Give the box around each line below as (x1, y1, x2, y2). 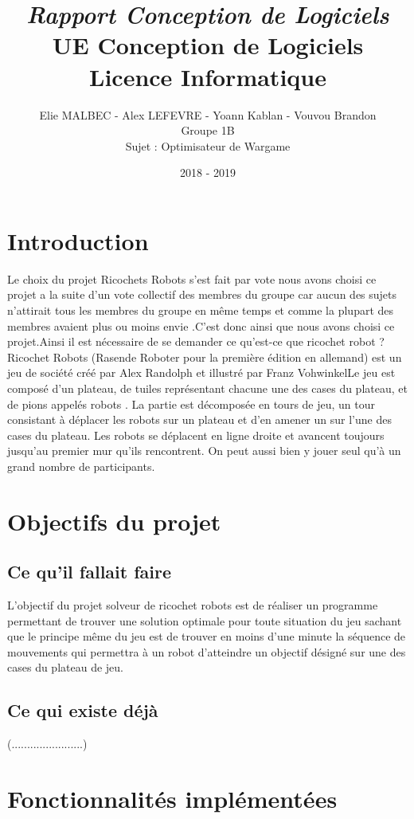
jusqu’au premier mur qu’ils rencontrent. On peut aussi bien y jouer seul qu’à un (7, 442, 401, 459)
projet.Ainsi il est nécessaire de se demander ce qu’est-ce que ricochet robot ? (7, 333, 385, 350)
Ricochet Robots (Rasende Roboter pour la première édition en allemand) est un (7, 348, 402, 365)
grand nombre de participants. (7, 457, 155, 474)
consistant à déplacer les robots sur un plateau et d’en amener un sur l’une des (7, 411, 392, 428)
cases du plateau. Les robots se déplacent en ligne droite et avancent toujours (7, 426, 385, 443)
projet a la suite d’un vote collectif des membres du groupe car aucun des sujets (7, 286, 397, 303)
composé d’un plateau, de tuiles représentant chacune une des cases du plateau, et (7, 379, 408, 396)
